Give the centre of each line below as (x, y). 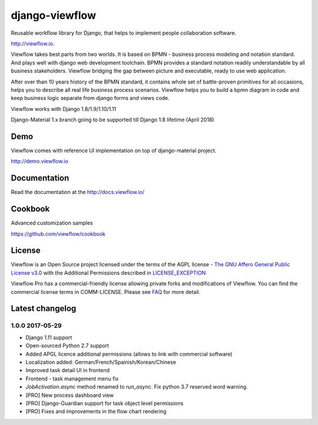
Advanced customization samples (52, 223)
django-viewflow (54, 15)
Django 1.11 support (49, 337)
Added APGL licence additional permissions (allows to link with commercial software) (129, 354)
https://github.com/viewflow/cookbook (58, 234)
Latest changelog (44, 309)
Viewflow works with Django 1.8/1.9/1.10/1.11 (64, 109)
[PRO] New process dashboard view (70, 395)
